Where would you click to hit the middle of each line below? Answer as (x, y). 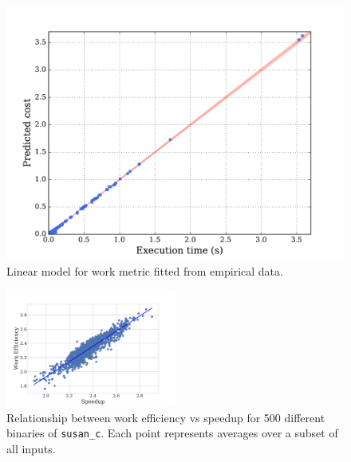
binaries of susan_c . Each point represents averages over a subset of (172, 433)
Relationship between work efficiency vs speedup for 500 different (166, 417)
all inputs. (31, 448)
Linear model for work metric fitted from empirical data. (145, 270)
